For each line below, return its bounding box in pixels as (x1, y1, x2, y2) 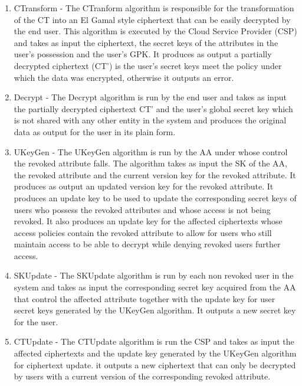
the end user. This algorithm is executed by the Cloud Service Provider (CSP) (14, 25, 297, 37)
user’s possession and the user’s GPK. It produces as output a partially (14, 48, 272, 60)
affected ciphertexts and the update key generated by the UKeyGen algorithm (14, 347, 297, 359)
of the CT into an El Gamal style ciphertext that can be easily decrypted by (14, 13, 291, 25)
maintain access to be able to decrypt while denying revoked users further (14, 238, 281, 250)
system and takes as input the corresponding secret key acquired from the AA (14, 281, 296, 293)
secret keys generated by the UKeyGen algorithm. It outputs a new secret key (14, 304, 296, 316)
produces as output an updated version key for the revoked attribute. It (14, 180, 274, 192)
